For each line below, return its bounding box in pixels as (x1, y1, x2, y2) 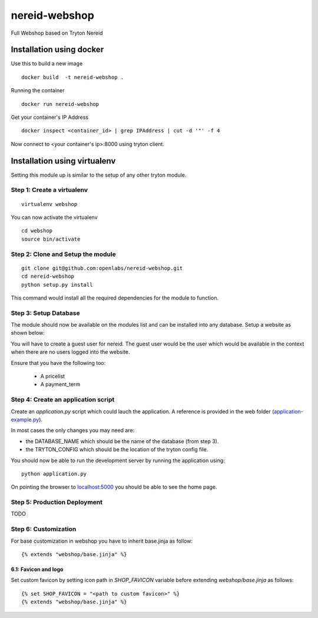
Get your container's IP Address (11, 114, 88, 121)
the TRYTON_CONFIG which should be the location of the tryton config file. (25, 446, 208, 453)
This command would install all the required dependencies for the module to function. (11, 294, 219, 301)
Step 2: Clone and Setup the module (11, 250, 116, 258)
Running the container (11, 87, 65, 94)
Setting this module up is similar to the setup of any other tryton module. (11, 171, 187, 178)
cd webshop (21, 227, 53, 234)
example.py (11, 416, 39, 423)
